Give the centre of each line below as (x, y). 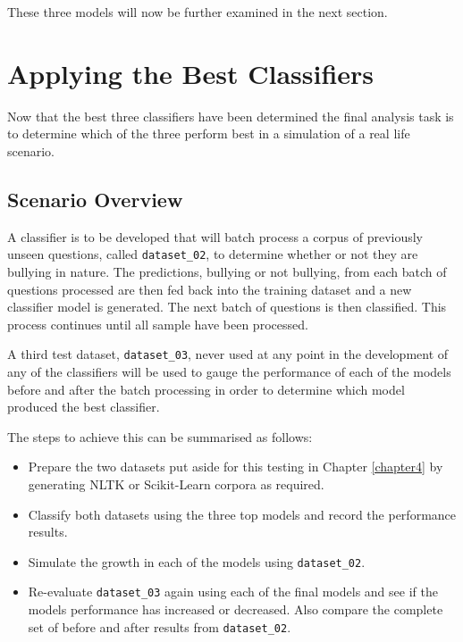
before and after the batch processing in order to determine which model (206, 389)
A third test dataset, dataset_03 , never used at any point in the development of (228, 354)
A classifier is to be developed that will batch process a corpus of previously (215, 236)
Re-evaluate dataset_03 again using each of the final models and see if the (233, 592)
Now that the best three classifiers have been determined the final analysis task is (231, 116)
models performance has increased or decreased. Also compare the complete (236, 609)
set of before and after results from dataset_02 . (160, 626)
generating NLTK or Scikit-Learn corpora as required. (176, 484)
